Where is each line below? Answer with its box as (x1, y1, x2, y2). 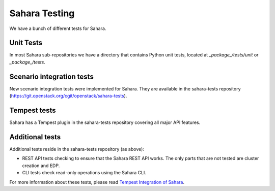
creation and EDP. (22, 163, 60, 169)
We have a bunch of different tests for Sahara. (9, 25, 106, 31)
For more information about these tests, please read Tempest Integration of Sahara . (9, 179, 185, 185)
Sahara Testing (9, 8, 75, 19)
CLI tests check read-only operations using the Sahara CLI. (22, 170, 146, 176)
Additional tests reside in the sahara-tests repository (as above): (9, 146, 145, 152)
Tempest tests (9, 106, 56, 114)
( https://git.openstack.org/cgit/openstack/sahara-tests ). (9, 93, 127, 99)
